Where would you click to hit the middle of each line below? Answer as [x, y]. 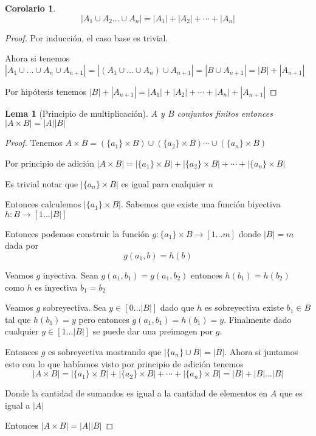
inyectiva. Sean [70, 275]
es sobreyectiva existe [244, 307]
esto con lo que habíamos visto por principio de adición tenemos [124, 363]
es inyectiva [56, 287]
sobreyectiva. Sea [74, 307]
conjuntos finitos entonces [225, 113]
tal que [18, 319]
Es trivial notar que [42, 183]
